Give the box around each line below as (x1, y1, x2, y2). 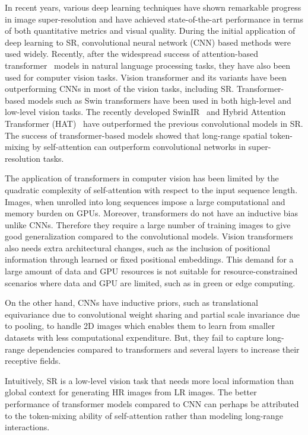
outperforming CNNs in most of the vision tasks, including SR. (5, 82, 234, 95)
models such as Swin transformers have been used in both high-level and (27, 94, 291, 106)
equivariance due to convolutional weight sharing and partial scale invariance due (5, 308, 300, 320)
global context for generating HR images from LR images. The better (5, 386, 257, 398)
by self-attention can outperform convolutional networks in (32, 140, 246, 153)
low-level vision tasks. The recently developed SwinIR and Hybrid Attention (5, 105, 286, 118)
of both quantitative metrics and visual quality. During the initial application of (5, 24, 296, 37)
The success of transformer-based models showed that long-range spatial (5, 129, 268, 141)
